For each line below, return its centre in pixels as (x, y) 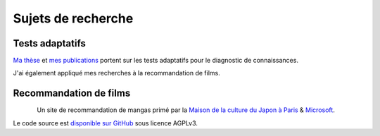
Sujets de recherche (73, 18)
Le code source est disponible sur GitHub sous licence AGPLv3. (106, 123)
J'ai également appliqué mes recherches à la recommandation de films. (117, 73)
